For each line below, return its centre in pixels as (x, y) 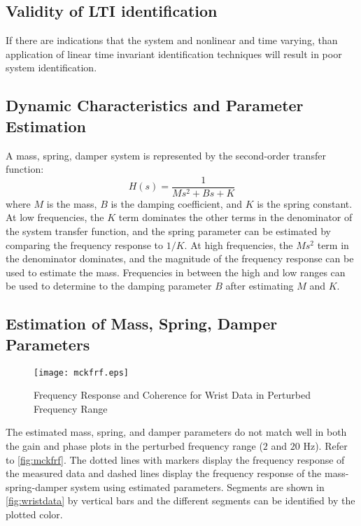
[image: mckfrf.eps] (82, 372)
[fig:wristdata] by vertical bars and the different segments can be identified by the (180, 500)
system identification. (51, 67)
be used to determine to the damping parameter (109, 286)
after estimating (260, 286)
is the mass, (72, 203)
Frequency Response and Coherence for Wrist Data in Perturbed (172, 395)
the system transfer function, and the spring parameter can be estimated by (168, 231)
